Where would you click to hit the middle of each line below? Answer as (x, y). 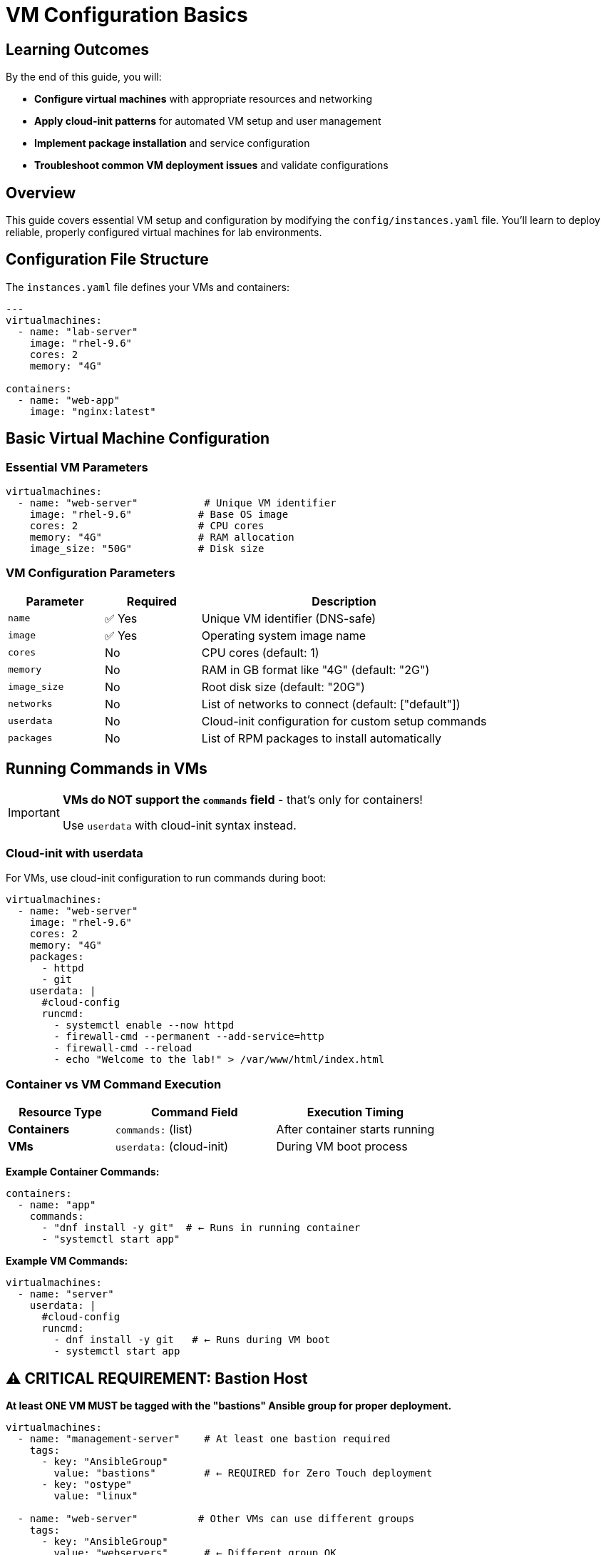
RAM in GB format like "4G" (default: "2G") (315, 669)
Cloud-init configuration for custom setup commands (344, 721)
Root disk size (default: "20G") (283, 687)
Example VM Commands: (67, 1261)
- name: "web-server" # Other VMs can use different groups (216, 1519)
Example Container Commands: (83, 1172)
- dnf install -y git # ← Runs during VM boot (192, 1340)
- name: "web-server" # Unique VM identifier (177, 503)
